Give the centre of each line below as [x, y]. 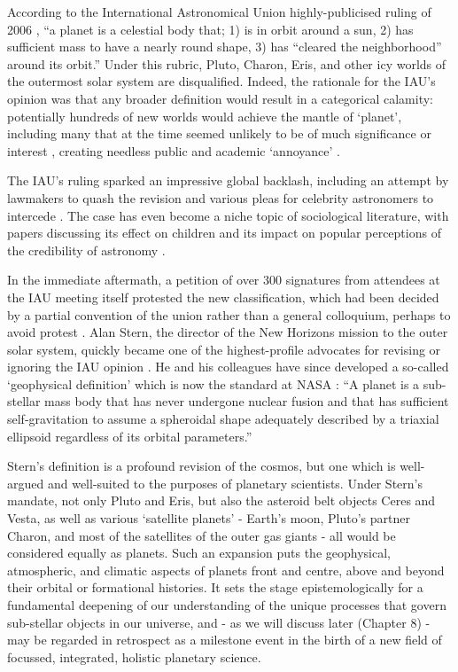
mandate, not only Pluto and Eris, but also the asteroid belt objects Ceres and [221, 500]
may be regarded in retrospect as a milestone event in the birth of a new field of [225, 640]
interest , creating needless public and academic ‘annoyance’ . [174, 150]
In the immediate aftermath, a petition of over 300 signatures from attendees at [224, 280]
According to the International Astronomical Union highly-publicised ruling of [219, 12]
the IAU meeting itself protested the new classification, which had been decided [223, 297]
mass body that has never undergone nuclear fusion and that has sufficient [247, 401]
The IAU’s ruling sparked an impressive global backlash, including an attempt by [228, 180]
